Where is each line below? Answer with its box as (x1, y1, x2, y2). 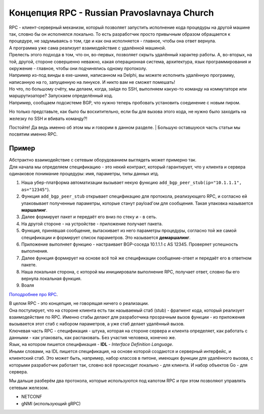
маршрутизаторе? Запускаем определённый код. (9, 93, 113, 99)
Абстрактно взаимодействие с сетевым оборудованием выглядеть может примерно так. (9, 157, 197, 163)
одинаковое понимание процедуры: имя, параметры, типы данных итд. (9, 171, 159, 177)
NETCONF (21, 394, 43, 400)
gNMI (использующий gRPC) (21, 400, 81, 406)
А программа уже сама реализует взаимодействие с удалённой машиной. (9, 45, 166, 51)
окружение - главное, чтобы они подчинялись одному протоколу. (9, 65, 148, 71)
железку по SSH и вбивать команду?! (9, 115, 88, 121)
